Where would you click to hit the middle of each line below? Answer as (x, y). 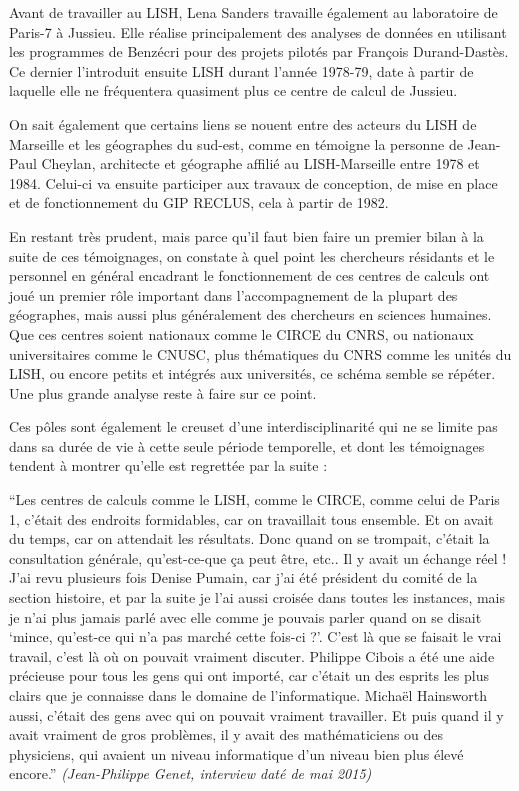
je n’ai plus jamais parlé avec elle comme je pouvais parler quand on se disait (245, 616)
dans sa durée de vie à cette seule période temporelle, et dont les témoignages (247, 445)
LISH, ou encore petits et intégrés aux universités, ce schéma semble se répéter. (252, 373)
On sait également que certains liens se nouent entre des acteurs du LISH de (243, 123)
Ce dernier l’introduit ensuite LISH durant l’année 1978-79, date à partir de (241, 70)
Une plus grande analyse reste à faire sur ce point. (163, 392)
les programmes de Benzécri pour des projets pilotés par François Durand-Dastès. (259, 51)
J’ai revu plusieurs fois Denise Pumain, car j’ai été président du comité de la (243, 577)
